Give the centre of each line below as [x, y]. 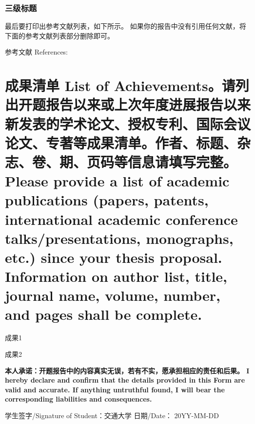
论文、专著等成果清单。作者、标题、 [121, 142]
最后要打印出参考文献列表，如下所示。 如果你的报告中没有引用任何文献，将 [126, 26]
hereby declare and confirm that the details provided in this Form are [125, 380]
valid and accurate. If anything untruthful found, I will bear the [115, 389]
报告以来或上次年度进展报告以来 [148, 104]
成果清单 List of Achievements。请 [120, 85]
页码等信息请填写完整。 [162, 161]
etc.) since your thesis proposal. [114, 257]
